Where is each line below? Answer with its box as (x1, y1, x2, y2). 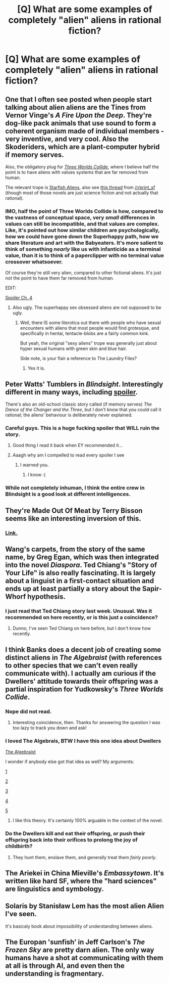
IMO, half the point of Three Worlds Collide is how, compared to (5, 207, 163, 214)
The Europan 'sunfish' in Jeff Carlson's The (5, 938, 145, 947)
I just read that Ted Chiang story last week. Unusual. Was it (5, 607, 152, 614)
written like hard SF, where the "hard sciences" (5, 877, 157, 885)
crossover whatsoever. (5, 258, 63, 265)
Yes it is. (27, 365, 45, 371)
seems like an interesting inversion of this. (5, 514, 141, 523)
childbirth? (5, 843, 33, 850)
